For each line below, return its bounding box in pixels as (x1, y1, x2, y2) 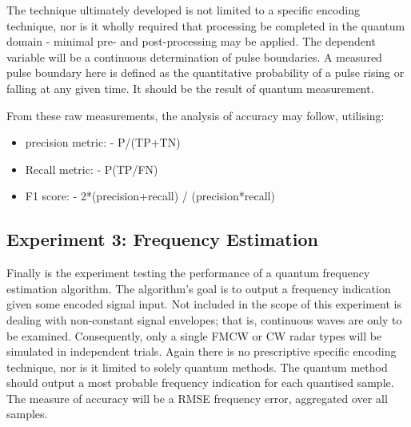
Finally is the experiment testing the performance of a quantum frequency (6, 264, 370, 281)
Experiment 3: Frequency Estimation (6, 227, 318, 252)
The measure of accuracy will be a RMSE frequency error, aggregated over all (6, 389, 388, 406)
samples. (6, 405, 48, 422)
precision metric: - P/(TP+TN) (25, 134, 181, 151)
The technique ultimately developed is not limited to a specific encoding (6, 2, 360, 18)
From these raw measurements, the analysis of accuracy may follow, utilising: (6, 107, 385, 123)
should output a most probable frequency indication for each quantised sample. (6, 374, 394, 391)
